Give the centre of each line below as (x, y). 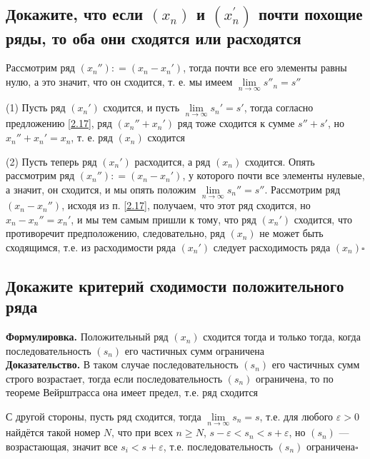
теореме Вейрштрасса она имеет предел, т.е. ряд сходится (132, 392)
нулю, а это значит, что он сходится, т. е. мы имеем (119, 82)
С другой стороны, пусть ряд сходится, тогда (104, 417)
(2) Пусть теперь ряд (51, 161)
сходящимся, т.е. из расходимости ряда (91, 247)
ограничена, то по (295, 378)
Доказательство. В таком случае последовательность (122, 364)
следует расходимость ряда (272, 247)
